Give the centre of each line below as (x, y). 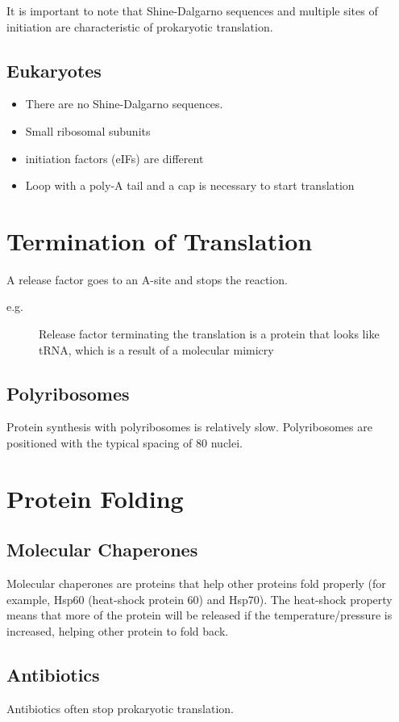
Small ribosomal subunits (88, 130)
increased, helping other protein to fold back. (118, 631)
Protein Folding (95, 498)
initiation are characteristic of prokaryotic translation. (140, 26)
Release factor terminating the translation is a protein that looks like (209, 334)
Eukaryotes (54, 70)
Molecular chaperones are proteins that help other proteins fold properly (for (196, 583)
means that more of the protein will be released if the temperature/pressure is (199, 615)
